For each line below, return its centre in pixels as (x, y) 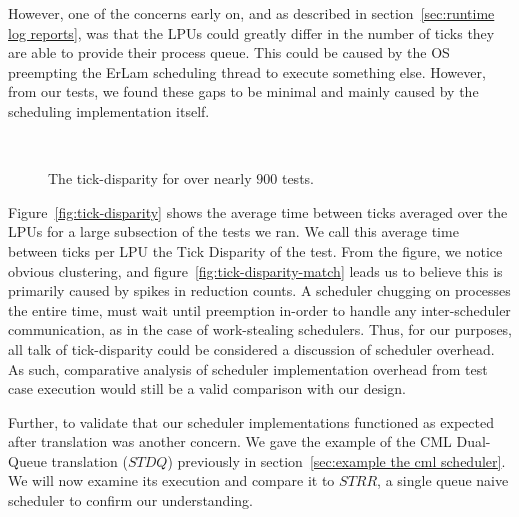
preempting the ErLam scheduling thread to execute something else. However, (247, 71)
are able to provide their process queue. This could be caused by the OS (229, 52)
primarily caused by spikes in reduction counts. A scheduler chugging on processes (259, 290)
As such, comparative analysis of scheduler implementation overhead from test (248, 368)
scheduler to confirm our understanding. (130, 500)
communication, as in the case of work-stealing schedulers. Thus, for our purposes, (260, 329)
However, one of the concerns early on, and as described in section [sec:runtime (251, 13)
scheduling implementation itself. (109, 110)
